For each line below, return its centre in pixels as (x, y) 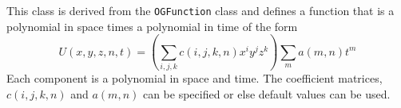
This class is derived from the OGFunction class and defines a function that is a (200, 10)
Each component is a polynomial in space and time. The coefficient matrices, (195, 77)
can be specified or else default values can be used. (266, 93)
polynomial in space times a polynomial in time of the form (152, 26)
